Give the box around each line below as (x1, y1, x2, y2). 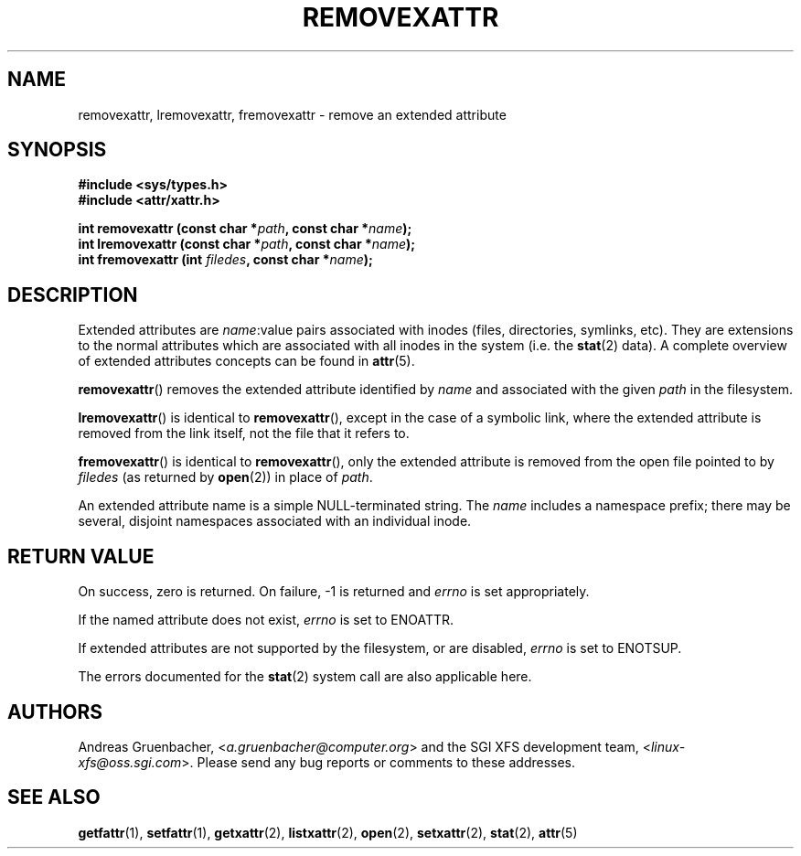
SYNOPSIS (7, 138, 107, 162)
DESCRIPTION (7, 283, 138, 306)
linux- (650, 738, 686, 754)
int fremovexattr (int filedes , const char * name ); (78, 251, 373, 268)
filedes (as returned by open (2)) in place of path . (78, 469, 373, 486)
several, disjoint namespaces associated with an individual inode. (78, 513, 472, 530)
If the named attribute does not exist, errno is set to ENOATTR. (78, 612, 454, 628)
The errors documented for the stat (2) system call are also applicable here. (78, 669, 532, 685)
